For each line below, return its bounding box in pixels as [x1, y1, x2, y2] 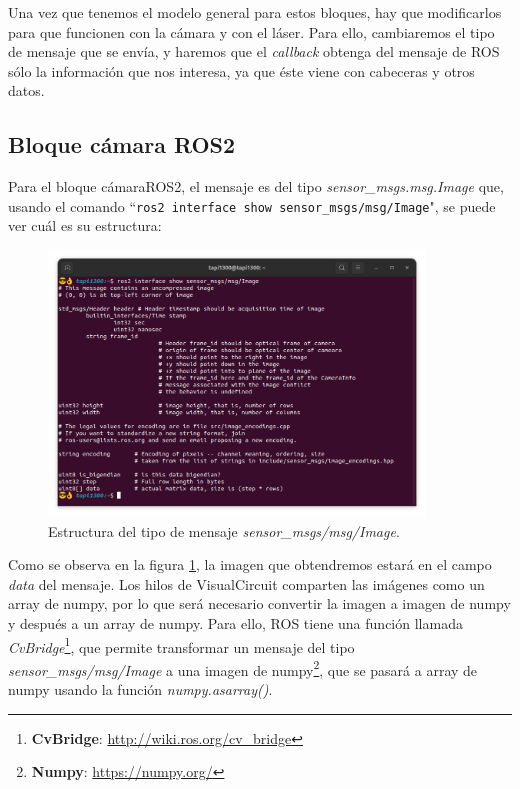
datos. [8, 80, 45, 101]
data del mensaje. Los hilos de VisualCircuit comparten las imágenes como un [8, 573, 485, 594]
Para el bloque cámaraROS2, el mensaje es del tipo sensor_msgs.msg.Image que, [8, 176, 504, 197]
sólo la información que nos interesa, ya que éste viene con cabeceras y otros [8, 60, 475, 81]
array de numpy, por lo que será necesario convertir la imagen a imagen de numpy [8, 593, 511, 614]
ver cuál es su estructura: [8, 215, 162, 236]
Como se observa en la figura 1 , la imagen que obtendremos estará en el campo [8, 554, 492, 575]
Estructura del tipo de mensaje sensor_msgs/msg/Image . [48, 520, 400, 541]
